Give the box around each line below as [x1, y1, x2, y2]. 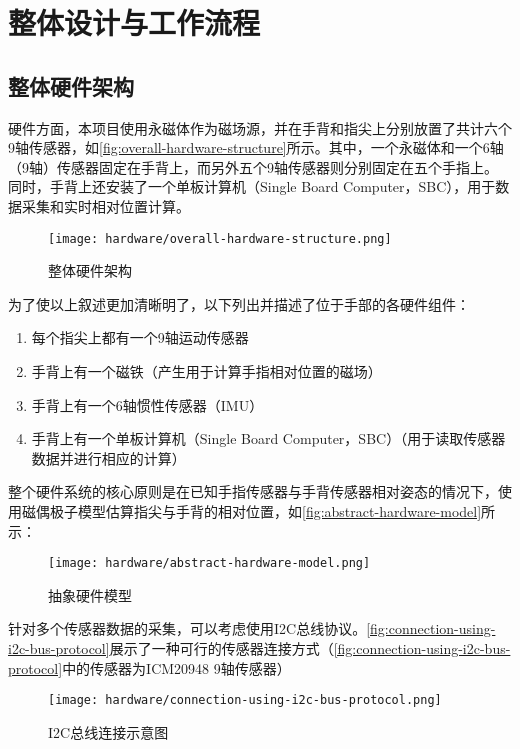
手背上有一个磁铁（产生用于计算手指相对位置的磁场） [31, 360, 382, 381]
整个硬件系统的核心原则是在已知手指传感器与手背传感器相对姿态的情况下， [8, 481, 498, 502]
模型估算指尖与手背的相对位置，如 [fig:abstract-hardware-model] [77, 500, 482, 521]
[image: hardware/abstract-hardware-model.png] [48, 556, 371, 571]
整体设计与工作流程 [8, 2, 261, 43]
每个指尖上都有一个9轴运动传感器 [31, 327, 249, 348]
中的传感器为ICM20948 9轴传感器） [62, 657, 291, 678]
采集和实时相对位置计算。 [21, 195, 190, 216]
